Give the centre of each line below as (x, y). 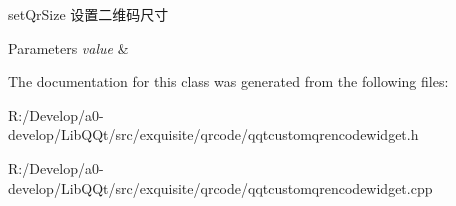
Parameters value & (68, 47)
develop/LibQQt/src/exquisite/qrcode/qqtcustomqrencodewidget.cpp (220, 187)
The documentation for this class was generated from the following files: (228, 81)
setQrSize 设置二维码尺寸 (88, 14)
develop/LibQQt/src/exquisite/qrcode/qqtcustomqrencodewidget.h (213, 134)
